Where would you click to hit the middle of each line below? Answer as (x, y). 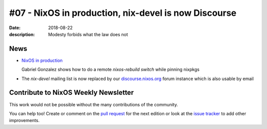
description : (22, 34)
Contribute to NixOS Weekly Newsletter (71, 93)
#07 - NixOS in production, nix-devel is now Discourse (123, 13)
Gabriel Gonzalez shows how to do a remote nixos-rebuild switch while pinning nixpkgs (111, 70)
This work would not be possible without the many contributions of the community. (93, 104)
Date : (15, 28)
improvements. (24, 121)
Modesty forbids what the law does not (88, 34)
